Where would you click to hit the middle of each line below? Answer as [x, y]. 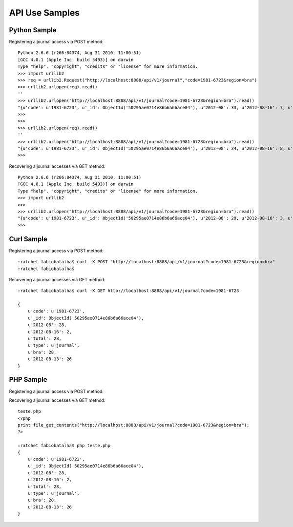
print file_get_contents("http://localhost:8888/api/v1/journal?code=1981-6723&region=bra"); [134, 425]
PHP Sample [28, 380]
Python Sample [33, 30]
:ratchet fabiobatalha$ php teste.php [64, 446]
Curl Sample [28, 239]
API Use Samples [44, 13]
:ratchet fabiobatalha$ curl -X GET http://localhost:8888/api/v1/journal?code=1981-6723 [128, 291]
